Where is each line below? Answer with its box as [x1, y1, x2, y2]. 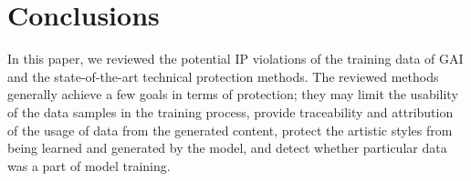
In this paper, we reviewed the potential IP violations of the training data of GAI [7, 49, 464, 68]
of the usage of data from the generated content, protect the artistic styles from [7, 120, 453, 139]
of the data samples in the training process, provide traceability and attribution [7, 102, 454, 121]
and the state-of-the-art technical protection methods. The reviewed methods [7, 66, 439, 85]
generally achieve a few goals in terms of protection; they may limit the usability [7, 85, 458, 104]
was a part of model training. [7, 156, 171, 175]
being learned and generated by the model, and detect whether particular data [7, 138, 447, 157]
